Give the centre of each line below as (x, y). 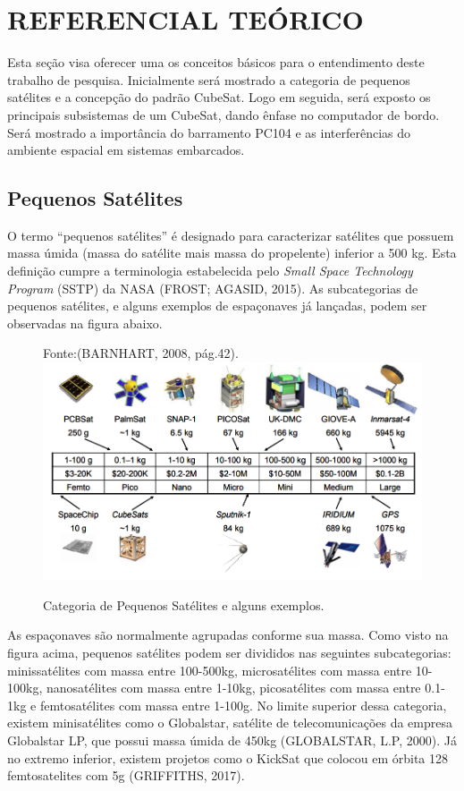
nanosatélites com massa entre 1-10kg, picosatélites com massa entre (233, 688)
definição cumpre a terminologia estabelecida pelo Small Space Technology (210, 271)
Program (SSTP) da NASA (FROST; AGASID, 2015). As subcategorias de (213, 288)
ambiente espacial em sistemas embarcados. (126, 150)
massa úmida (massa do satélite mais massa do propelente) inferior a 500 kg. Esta (232, 253)
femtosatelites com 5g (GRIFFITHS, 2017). (126, 775)
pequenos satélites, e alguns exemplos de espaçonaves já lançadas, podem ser (217, 306)
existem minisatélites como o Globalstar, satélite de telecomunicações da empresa (230, 723)
